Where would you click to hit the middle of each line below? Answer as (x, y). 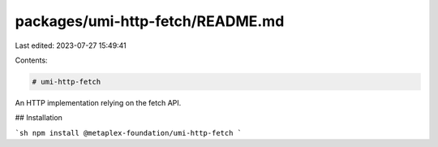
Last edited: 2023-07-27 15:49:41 (71, 45)
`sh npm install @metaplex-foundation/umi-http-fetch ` (129, 133)
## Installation (39, 118)
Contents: (31, 60)
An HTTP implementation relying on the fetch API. (98, 102)
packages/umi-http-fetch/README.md (150, 21)
